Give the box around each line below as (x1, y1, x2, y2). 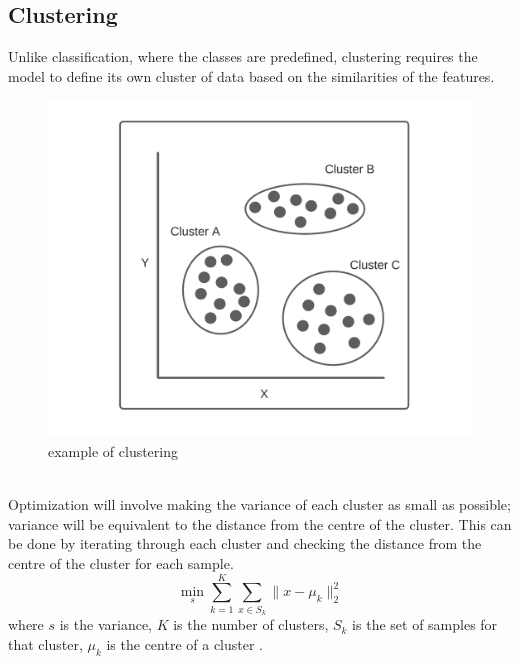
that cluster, (8, 633, 83, 654)
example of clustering (48, 441, 179, 462)
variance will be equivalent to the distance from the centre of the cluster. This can (8, 513, 512, 534)
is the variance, (59, 614, 152, 635)
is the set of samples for (352, 614, 498, 635)
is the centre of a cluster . (106, 633, 264, 654)
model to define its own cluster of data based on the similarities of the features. (8, 65, 495, 86)
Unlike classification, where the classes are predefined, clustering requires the (8, 46, 478, 67)
